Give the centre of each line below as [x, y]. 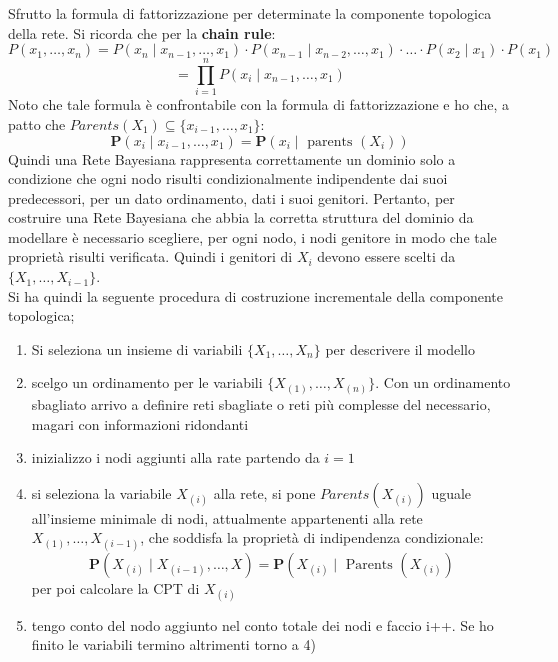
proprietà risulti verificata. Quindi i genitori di [150, 256]
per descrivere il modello [400, 348]
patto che [37, 123]
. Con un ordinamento [443, 382]
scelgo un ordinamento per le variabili [147, 382]
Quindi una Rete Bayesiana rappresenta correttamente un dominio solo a [232, 158]
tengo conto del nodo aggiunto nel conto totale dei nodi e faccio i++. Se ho [262, 624]
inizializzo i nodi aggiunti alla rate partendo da [175, 457]
